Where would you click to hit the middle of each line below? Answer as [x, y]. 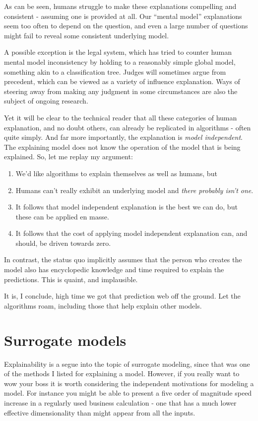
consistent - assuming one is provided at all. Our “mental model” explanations [123, 16]
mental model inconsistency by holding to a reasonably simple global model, [120, 61]
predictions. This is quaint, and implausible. [71, 279]
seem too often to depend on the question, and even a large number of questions [126, 26]
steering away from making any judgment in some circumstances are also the [121, 91]
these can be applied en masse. [62, 216]
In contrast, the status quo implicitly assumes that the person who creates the [123, 260]
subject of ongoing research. [46, 101]
